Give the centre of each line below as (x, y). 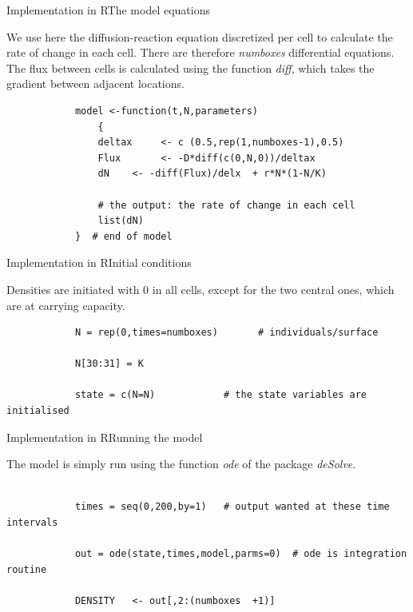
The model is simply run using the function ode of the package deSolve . (181, 464)
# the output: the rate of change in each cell (226, 205)
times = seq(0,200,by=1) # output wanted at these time (232, 507)
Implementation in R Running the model (105, 437)
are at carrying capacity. (66, 305)
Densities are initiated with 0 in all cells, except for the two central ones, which (201, 289)
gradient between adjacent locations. (95, 83)
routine (27, 569)
